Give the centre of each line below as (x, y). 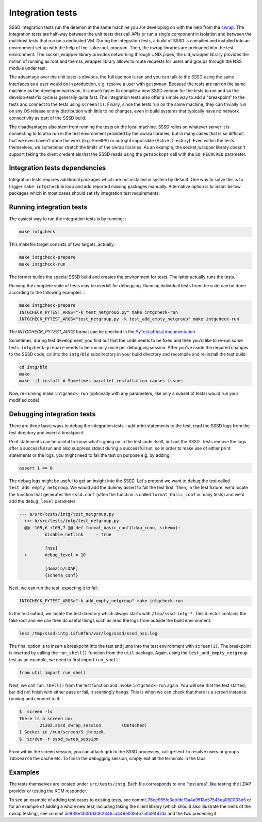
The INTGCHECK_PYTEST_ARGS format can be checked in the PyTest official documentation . (103, 332)
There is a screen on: (46, 719)
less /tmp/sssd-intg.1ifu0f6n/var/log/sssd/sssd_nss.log (88, 633)
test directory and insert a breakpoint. (47, 432)
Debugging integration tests (52, 414)
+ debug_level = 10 (55, 555)
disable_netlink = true (78, 535)
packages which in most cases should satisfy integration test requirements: (84, 193)
